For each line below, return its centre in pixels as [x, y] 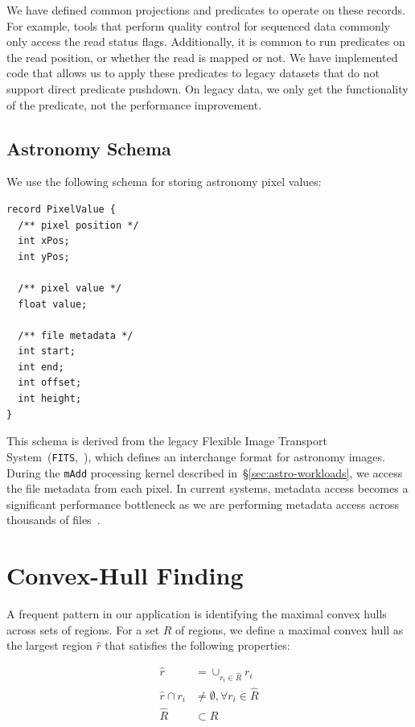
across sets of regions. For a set [83, 629]
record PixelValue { [62, 209]
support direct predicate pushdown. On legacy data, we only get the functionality [207, 88]
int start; [47, 351]
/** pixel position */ [78, 225]
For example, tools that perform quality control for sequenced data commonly [198, 25]
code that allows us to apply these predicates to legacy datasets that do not [193, 73]
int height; [50, 399]
